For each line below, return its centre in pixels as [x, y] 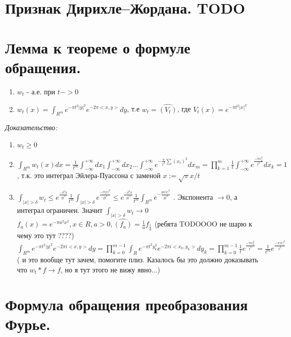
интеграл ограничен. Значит [60, 210]
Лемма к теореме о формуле [98, 47]
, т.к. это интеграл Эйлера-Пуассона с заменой [89, 175]
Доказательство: [31, 127]
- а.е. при [41, 91]
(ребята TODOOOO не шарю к [203, 224]
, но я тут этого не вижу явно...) [110, 269]
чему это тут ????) [45, 235]
